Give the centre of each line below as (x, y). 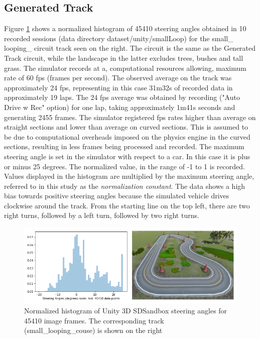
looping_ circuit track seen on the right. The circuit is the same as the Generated (130, 48)
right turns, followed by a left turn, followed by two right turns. (102, 215)
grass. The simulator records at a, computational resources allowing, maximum (125, 68)
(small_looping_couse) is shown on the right (93, 330)
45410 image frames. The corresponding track (94, 320)
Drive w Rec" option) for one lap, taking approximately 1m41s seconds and (120, 107)
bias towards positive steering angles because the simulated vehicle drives (117, 196)
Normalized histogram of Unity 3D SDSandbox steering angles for (126, 311)
